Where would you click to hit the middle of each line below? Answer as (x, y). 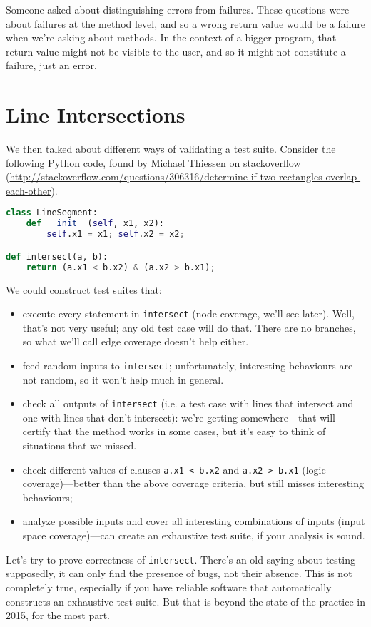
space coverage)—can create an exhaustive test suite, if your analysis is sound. (194, 535)
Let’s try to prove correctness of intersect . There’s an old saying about (164, 559)
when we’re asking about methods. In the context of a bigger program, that (171, 37)
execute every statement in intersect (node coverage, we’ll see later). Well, (188, 313)
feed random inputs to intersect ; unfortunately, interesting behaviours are (188, 365)
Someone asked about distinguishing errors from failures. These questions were (178, 9)
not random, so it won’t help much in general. (123, 379)
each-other (29, 190)
